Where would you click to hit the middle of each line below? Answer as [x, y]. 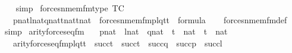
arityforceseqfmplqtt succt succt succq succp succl [117, 43]
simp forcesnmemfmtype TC [70, 8]
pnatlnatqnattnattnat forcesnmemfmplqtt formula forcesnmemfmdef [150, 19]
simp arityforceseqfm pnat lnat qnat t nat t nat [116, 31]
